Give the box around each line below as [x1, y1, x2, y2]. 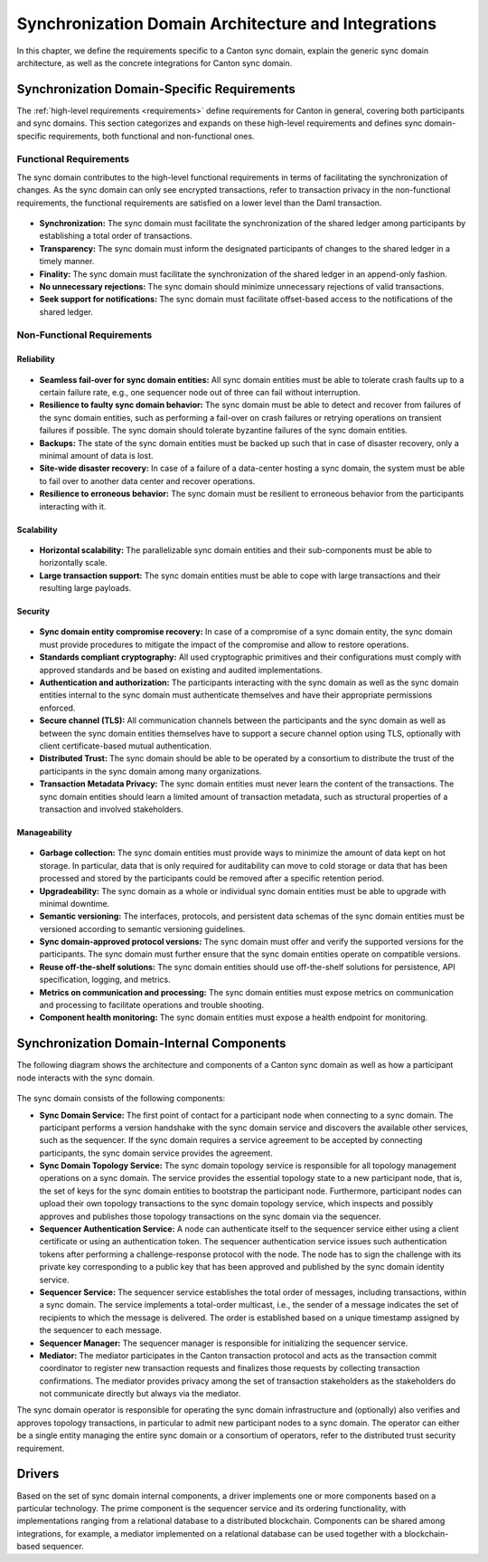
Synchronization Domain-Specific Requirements [16, 81, 296, 97]
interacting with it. [39, 500, 107, 511]
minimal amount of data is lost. [39, 450, 154, 461]
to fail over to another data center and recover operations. [39, 475, 256, 486]
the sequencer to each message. [39, 1325, 163, 1336]
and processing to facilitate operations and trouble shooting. [39, 1000, 265, 1011]
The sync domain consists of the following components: [16, 1093, 226, 1104]
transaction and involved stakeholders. [39, 804, 184, 814]
